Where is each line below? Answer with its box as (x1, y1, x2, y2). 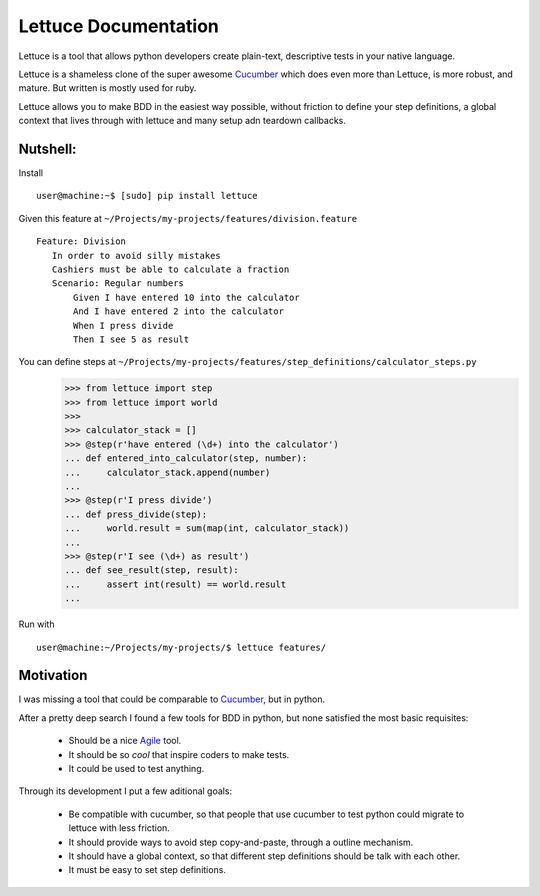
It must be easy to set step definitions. (68, 864, 227, 876)
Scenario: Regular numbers (51, 278, 185, 289)
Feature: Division (36, 236, 127, 247)
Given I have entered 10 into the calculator (73, 291, 300, 303)
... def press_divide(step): (64, 508, 208, 520)
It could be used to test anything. (68, 763, 205, 774)
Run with (18, 618, 55, 630)
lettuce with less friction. (68, 822, 170, 834)
